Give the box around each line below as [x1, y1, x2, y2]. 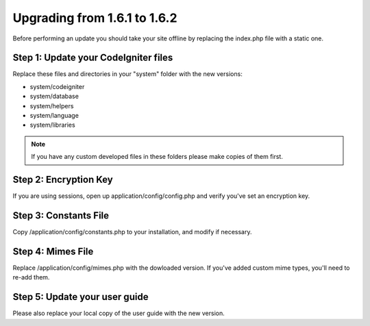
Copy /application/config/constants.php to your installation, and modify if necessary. [12, 228, 252, 236]
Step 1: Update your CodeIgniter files [12, 52, 173, 64]
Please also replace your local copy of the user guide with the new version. [12, 309, 225, 318]
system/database [29, 92, 79, 101]
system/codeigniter [29, 82, 85, 90]
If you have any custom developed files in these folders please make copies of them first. [31, 153, 284, 161]
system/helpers [29, 101, 74, 110]
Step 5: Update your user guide [12, 291, 149, 303]
